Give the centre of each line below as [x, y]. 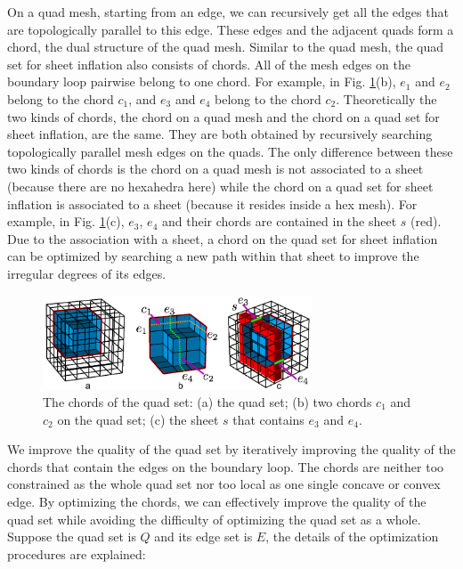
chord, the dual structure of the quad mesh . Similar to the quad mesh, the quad [226, 47]
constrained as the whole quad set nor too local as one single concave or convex [224, 484]
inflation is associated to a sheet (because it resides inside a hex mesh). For [212, 203]
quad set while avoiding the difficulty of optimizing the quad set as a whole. [214, 519]
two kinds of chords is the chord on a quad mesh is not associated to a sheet [215, 169]
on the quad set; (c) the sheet [138, 419]
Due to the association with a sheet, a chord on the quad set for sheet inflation [223, 238]
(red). [426, 221]
